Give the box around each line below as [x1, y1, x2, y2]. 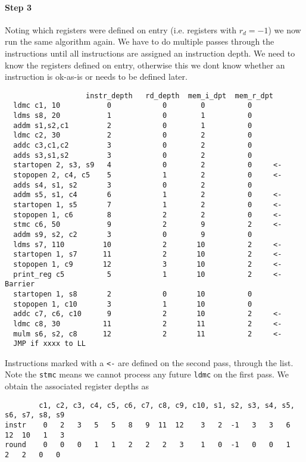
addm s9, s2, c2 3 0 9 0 [13, 230, 252, 239]
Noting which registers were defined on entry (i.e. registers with [5, 23, 237, 36]
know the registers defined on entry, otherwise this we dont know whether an [5, 58, 285, 71]
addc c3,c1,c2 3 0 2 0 [13, 141, 252, 150]
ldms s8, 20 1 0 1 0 [13, 111, 252, 120]
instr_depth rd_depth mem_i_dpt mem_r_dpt [86, 91, 274, 100]
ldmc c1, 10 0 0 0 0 [13, 101, 252, 110]
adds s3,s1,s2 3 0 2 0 [13, 151, 252, 160]
